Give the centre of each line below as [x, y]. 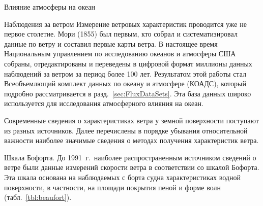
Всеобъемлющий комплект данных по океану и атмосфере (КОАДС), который [125, 83]
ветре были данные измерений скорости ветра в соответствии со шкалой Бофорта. [132, 167]
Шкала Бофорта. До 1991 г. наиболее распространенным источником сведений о [130, 157]
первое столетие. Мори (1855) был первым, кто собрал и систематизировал [121, 34]
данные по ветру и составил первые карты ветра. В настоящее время [111, 43]
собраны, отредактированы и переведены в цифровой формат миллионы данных [128, 63]
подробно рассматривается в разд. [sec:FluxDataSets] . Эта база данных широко [128, 93]
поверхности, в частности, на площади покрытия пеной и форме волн [112, 187]
